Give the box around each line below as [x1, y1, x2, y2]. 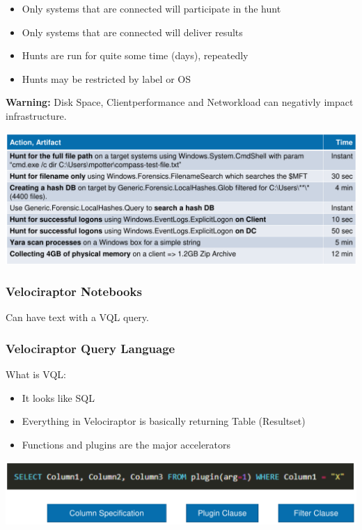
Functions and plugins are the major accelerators [22, 437, 231, 451]
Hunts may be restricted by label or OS [22, 71, 191, 86]
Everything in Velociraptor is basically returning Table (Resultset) [22, 414, 306, 428]
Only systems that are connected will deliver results [22, 24, 243, 39]
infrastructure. [6, 108, 67, 123]
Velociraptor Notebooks [6, 283, 142, 300]
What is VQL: [6, 367, 66, 382]
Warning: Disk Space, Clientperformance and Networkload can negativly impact [6, 95, 354, 109]
